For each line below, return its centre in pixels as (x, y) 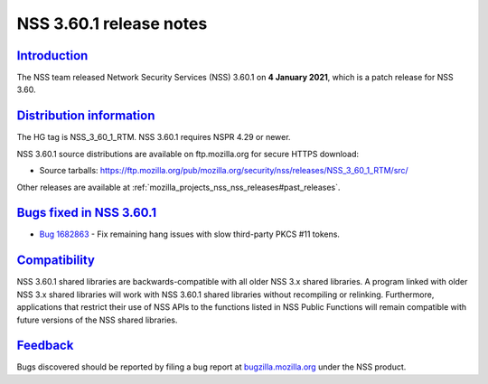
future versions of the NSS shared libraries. (97, 320)
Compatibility (56, 261)
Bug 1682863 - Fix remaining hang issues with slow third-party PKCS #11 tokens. (190, 234)
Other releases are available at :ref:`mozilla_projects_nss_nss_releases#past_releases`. (178, 187)
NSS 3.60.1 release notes (112, 23)
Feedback (45, 346)
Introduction (52, 56)
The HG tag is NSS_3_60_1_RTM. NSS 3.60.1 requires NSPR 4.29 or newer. (154, 137)
